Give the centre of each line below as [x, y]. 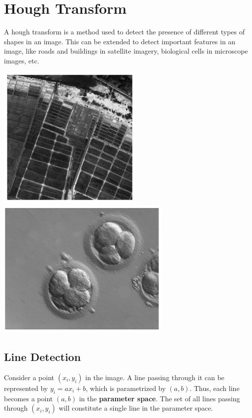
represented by [26, 388]
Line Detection [43, 357]
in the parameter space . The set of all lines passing [159, 398]
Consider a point [29, 377]
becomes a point [29, 398]
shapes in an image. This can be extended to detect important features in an [120, 41]
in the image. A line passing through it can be [155, 377]
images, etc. [22, 60]
